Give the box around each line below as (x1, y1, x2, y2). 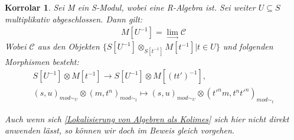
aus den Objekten (37, 40, 100, 53)
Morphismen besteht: (5, 55, 79, 67)
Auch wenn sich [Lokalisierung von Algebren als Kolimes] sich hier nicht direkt (5, 112, 289, 125)
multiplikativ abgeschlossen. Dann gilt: (5, 12, 143, 25)
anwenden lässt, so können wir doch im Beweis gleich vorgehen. (5, 124, 235, 136)
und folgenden (223, 40, 273, 53)
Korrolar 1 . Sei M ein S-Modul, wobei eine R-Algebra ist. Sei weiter (5, 1, 256, 13)
